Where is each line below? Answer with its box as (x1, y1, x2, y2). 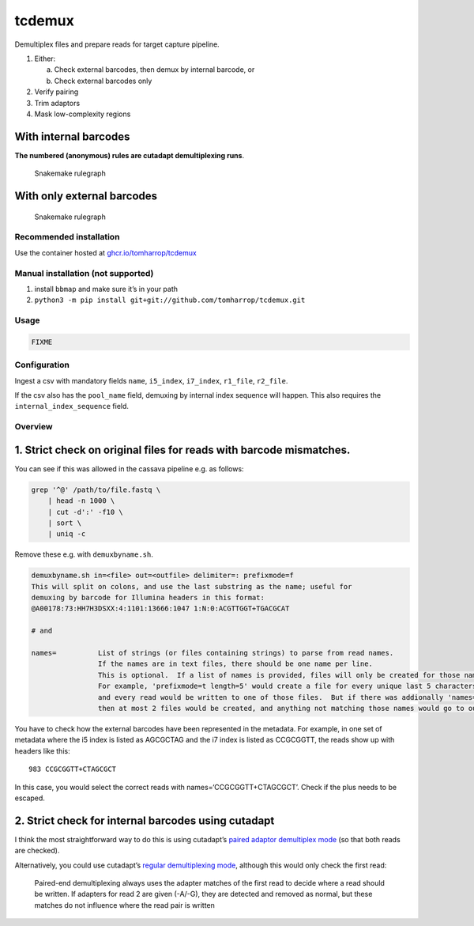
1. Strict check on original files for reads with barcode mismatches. (14, 443, 351, 456)
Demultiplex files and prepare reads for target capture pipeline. (14, 40, 220, 49)
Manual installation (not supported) (14, 267, 154, 278)
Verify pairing (34, 87, 79, 96)
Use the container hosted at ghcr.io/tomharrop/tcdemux (14, 248, 197, 257)
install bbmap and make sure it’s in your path (34, 284, 178, 293)
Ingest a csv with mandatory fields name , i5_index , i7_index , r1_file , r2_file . (14, 376, 288, 385)
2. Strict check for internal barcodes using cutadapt (14, 814, 275, 827)
